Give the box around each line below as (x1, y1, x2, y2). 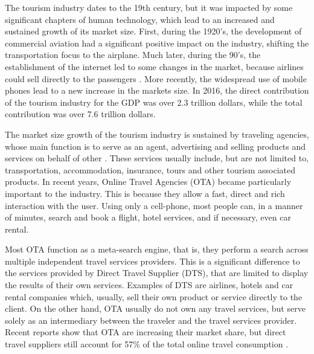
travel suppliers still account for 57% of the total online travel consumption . (5, 338, 289, 350)
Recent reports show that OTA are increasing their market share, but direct (5, 326, 286, 338)
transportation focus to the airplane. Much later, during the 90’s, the (5, 48, 261, 61)
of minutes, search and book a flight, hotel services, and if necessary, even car (5, 211, 291, 224)
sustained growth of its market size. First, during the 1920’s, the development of (5, 25, 302, 37)
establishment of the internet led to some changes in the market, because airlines (5, 60, 304, 72)
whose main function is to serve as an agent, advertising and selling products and (5, 140, 306, 152)
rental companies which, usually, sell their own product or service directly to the (5, 290, 303, 303)
